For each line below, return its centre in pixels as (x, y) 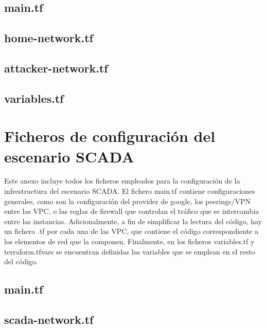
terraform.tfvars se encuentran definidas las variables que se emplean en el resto (130, 251)
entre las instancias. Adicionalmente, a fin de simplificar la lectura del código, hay (133, 221)
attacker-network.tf (56, 68)
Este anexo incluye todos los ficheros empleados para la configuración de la (122, 181)
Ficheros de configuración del (110, 136)
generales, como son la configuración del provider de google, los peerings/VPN (128, 201)
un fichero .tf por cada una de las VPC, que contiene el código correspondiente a (131, 231)
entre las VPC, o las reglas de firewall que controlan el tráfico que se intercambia (132, 211)
